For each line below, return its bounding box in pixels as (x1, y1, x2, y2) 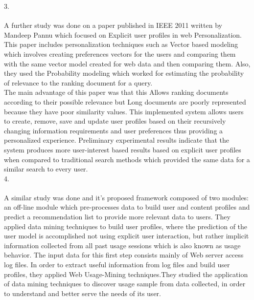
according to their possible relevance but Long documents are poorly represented (4, 96, 246, 107)
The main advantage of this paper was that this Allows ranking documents (4, 87, 229, 97)
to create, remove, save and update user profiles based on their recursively (4, 116, 226, 126)
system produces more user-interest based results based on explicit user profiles (4, 144, 241, 154)
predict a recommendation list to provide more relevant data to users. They (4, 212, 231, 222)
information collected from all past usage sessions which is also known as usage (4, 240, 241, 250)
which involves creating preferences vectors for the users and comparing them (4, 48, 236, 59)
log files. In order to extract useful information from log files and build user (4, 259, 230, 270)
